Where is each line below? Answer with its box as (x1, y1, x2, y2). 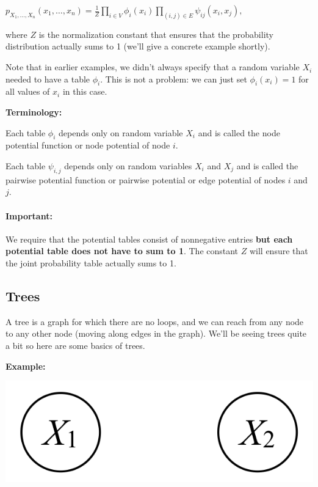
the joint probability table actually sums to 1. (5, 256, 176, 269)
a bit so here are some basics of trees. (5, 339, 145, 351)
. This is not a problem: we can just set (100, 72, 247, 85)
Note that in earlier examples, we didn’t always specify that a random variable (5, 60, 300, 73)
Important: (5, 209, 52, 222)
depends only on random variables (64, 159, 192, 172)
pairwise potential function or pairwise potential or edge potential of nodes (5, 173, 286, 186)
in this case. (62, 85, 107, 98)
